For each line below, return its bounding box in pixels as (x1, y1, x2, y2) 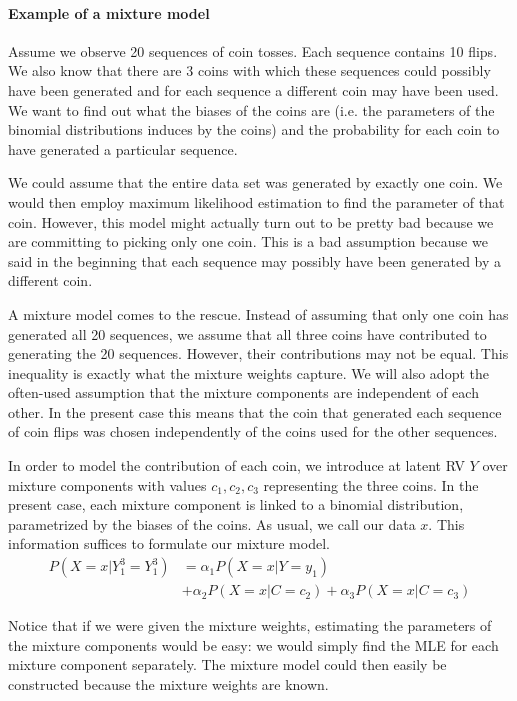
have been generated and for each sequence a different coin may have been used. (8, 79, 499, 100)
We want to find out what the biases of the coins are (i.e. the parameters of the (8, 99, 495, 120)
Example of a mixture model (8, 2, 210, 23)
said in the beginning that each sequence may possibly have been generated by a (8, 250, 502, 271)
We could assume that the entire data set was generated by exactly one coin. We (8, 172, 503, 193)
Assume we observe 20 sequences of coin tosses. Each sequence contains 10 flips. (8, 40, 498, 61)
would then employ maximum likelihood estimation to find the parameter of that (8, 191, 505, 212)
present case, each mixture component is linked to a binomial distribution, (8, 494, 464, 515)
